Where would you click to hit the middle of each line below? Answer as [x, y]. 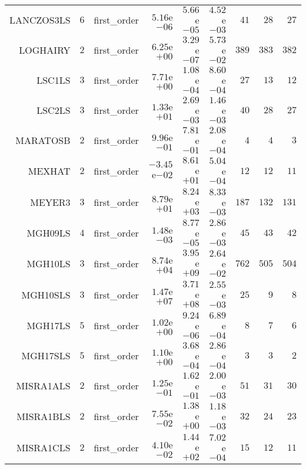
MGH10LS [49, 263]
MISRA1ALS [43, 386]
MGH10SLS [46, 295]
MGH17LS [49, 325]
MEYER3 [50, 202]
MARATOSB [43, 140]
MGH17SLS [46, 355]
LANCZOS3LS [40, 20]
